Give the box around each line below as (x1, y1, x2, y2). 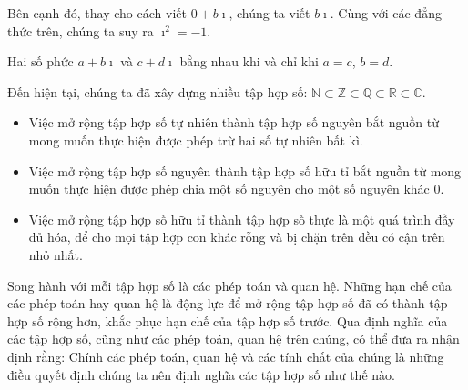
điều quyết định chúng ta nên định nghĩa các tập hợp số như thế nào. (7, 365, 395, 384)
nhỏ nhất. (28, 245, 83, 264)
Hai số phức (7, 52, 74, 71)
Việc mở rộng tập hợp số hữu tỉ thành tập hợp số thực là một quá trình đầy (28, 209, 455, 228)
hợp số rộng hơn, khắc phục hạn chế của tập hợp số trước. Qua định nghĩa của (7, 311, 448, 330)
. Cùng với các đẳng (330, 4, 442, 22)
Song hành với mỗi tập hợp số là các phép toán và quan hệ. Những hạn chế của (7, 275, 452, 295)
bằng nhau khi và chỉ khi (179, 52, 319, 71)
